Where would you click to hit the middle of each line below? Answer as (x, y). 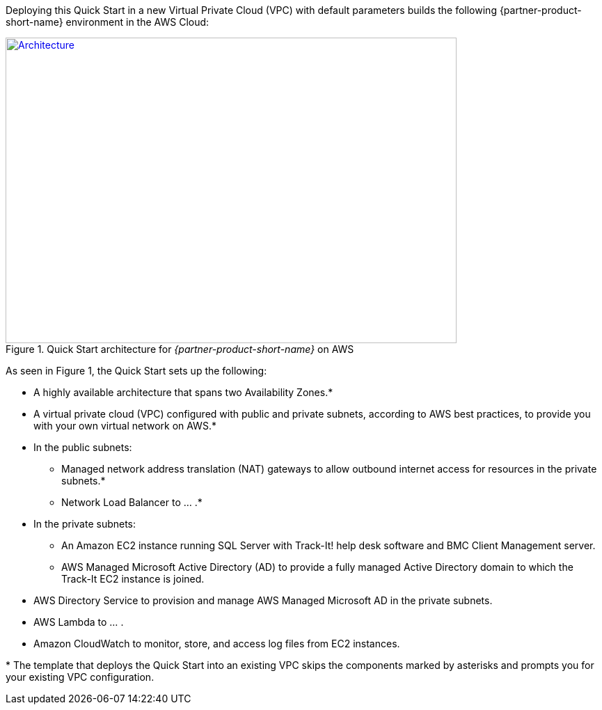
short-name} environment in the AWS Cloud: (108, 22)
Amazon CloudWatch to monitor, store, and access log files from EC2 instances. (217, 644)
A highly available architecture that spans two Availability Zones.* (183, 392)
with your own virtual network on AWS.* (125, 426)
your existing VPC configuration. (80, 677)
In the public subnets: (83, 447)
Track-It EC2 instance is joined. (133, 579)
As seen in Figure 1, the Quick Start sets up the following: (136, 371)
